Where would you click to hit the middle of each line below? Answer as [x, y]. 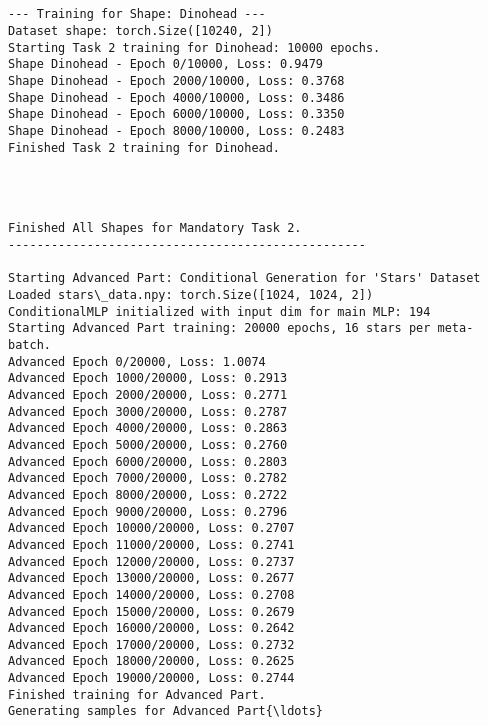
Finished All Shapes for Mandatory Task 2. [155, 228]
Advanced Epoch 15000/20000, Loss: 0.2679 [151, 611]
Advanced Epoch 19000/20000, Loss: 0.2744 [151, 678]
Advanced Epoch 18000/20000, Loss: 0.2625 [151, 661]
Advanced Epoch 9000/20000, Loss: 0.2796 [148, 511]
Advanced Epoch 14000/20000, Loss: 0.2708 [151, 594]
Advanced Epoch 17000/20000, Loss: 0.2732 [151, 644]
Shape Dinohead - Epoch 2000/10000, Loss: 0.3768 [176, 80]
